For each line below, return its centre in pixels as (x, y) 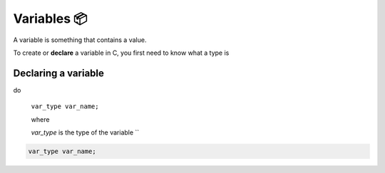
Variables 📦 (50, 19)
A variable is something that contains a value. (80, 40)
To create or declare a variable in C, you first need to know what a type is (121, 53)
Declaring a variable (59, 73)
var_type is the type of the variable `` (85, 132)
